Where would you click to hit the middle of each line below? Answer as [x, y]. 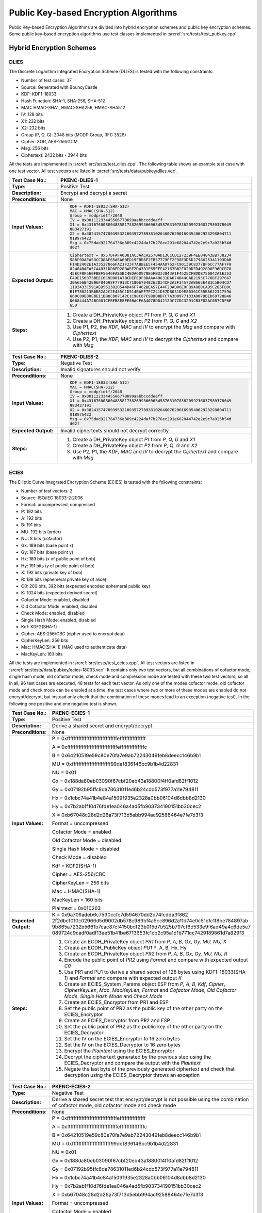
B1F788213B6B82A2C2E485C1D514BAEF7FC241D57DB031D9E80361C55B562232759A [150, 291]
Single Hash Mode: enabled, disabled [58, 620]
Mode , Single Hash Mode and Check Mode [113, 996]
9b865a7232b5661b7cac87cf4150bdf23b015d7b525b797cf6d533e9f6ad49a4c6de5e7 [151, 927]
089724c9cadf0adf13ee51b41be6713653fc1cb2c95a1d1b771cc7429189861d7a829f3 [148, 933]
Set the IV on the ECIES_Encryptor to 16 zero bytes [122, 1038]
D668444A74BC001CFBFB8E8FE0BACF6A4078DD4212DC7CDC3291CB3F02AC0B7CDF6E [150, 301]
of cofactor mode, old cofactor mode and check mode [114, 1105]
